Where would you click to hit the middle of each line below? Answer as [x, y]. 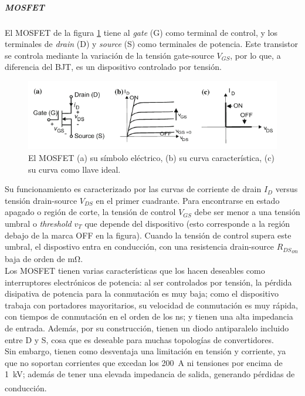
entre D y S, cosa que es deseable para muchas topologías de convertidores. [139, 339]
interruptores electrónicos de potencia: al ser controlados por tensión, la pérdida [148, 282]
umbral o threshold [38, 224]
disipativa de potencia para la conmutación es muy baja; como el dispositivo [142, 293]
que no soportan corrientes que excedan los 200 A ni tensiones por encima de [144, 362]
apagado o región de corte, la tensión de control [90, 212]
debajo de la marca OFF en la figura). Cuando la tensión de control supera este [148, 235]
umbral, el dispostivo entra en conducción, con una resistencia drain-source [140, 246]
